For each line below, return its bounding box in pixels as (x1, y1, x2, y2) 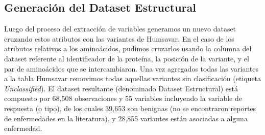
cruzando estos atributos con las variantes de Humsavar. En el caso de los (4, 33, 234, 44)
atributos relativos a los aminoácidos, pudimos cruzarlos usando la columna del (4, 43, 252, 54)
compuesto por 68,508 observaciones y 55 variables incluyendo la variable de (4, 93, 242, 104)
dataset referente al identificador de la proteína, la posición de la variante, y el (4, 53, 249, 63)
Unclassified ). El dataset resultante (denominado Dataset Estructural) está (4, 83, 238, 93)
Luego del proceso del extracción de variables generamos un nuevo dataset (4, 23, 236, 34)
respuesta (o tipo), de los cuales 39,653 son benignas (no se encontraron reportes (4, 103, 256, 113)
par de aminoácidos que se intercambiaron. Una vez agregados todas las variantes (4, 63, 259, 74)
